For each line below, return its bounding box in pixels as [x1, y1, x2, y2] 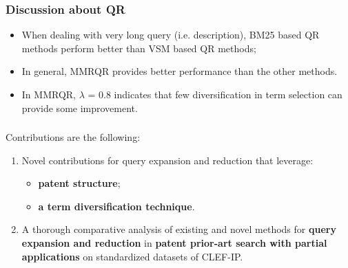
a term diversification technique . [38, 199, 195, 213]
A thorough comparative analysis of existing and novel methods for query [21, 222, 336, 236]
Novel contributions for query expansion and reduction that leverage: [21, 153, 314, 167]
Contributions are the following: [6, 130, 141, 144]
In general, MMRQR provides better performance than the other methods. [21, 64, 338, 78]
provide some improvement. [21, 100, 138, 115]
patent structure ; [38, 176, 121, 190]
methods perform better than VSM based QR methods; [21, 41, 256, 55]
